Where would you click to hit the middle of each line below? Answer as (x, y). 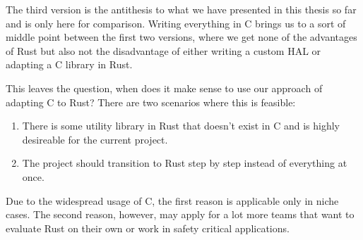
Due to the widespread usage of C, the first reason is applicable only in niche (172, 200)
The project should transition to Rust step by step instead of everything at (185, 163)
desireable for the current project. (95, 139)
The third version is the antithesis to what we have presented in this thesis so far (181, 9)
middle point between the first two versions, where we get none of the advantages (181, 37)
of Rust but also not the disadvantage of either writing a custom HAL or (163, 50)
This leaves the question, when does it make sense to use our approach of (164, 88)
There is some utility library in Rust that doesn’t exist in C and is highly (181, 126)
